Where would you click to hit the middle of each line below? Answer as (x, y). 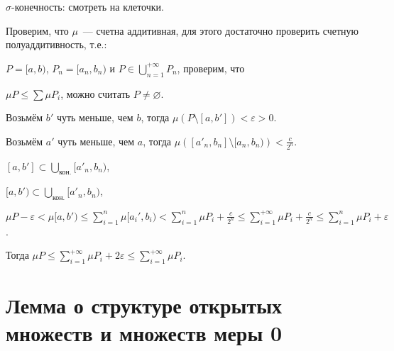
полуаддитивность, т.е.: (56, 44)
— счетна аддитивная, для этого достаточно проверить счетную (221, 30)
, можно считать (95, 93)
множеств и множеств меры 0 (144, 333)
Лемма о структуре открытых (144, 305)
